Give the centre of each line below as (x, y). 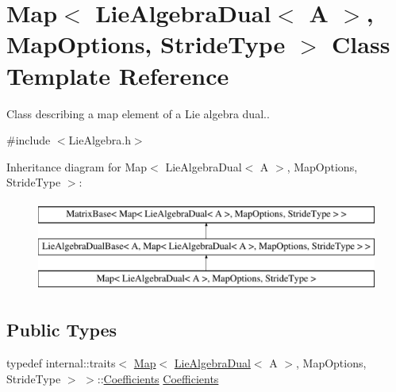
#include (29, 140)
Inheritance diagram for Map (77, 166)
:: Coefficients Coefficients (158, 378)
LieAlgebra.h (100, 140)
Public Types (62, 330)
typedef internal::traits (61, 363)
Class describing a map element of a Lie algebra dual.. (138, 113)
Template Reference (118, 75)
